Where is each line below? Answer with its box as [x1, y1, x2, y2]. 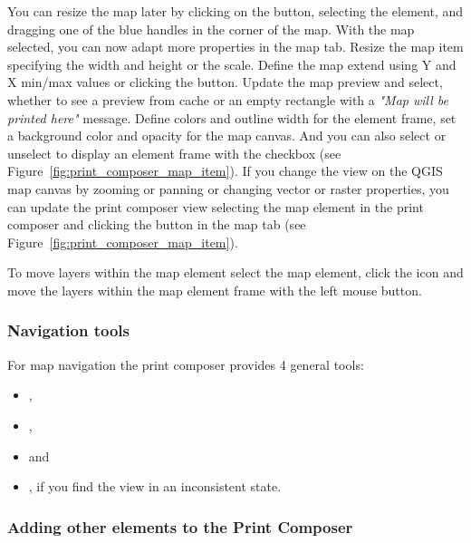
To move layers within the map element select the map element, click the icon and [7, 263, 464, 282]
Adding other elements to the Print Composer [7, 515, 353, 538]
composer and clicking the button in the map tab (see [7, 215, 306, 234]
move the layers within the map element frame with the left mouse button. [7, 280, 422, 299]
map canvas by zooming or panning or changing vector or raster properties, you [7, 179, 449, 198]
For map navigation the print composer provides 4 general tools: [7, 354, 364, 373]
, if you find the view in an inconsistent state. [28, 477, 282, 496]
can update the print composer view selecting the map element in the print [7, 197, 424, 216]
